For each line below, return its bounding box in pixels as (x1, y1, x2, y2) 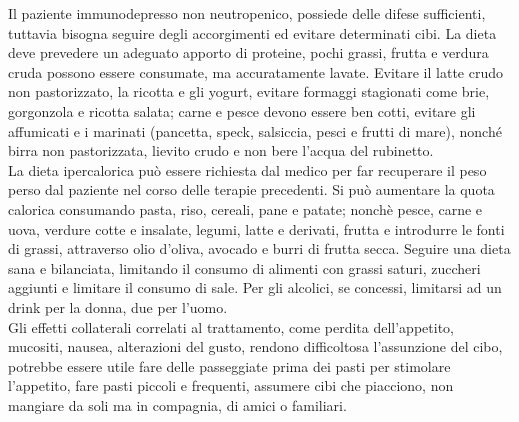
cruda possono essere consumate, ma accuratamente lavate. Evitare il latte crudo (8, 61, 503, 82)
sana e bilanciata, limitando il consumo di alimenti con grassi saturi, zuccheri (8, 257, 481, 278)
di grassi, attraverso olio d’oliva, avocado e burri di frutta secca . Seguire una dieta (8, 238, 511, 259)
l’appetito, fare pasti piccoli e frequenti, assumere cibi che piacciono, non (8, 375, 454, 396)
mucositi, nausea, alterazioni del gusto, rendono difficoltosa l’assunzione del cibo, (8, 336, 503, 357)
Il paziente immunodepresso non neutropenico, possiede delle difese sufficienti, (8, 3, 486, 23)
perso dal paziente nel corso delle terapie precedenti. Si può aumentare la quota (8, 179, 495, 200)
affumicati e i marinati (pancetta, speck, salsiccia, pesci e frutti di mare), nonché (8, 120, 502, 141)
